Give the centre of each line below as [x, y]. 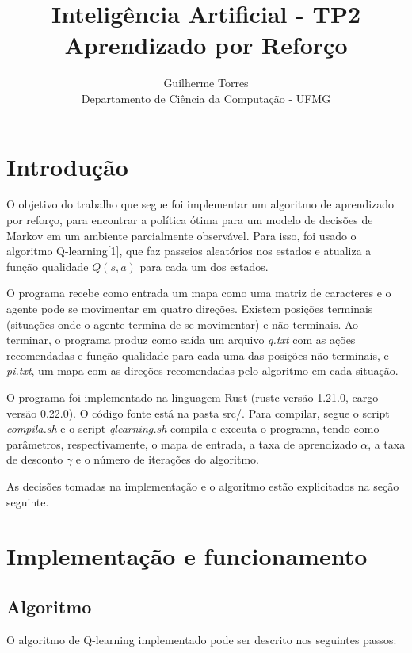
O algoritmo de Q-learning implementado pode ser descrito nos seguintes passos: [202, 639]
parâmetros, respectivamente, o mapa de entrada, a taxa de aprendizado [182, 443]
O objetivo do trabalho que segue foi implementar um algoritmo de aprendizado [200, 204]
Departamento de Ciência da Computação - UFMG [206, 98]
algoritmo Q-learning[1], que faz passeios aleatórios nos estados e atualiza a [189, 251]
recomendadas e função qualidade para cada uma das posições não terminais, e [198, 355]
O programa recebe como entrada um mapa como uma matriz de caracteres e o [199, 293]
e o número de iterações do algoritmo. [168, 459]
